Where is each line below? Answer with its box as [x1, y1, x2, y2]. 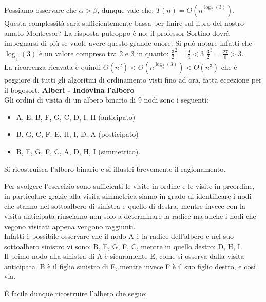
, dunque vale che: [97, 5, 154, 15]
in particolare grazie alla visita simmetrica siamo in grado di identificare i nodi [4, 190, 252, 201]
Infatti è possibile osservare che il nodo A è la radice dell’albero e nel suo [4, 231, 234, 241]
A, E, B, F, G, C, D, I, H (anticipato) [16, 111, 136, 122]
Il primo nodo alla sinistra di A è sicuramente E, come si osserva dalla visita [4, 251, 244, 261]
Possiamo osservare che [4, 5, 77, 15]
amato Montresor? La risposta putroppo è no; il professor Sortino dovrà [4, 27, 230, 38]
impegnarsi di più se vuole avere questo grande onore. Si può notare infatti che [4, 37, 252, 48]
